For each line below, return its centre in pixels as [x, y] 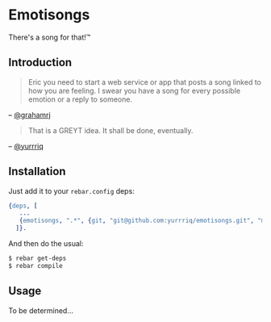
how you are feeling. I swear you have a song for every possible [134, 90]
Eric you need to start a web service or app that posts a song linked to [145, 82]
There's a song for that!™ [50, 37]
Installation [37, 171]
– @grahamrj [29, 115]
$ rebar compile [35, 266]
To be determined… [41, 310]
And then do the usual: [46, 244]
